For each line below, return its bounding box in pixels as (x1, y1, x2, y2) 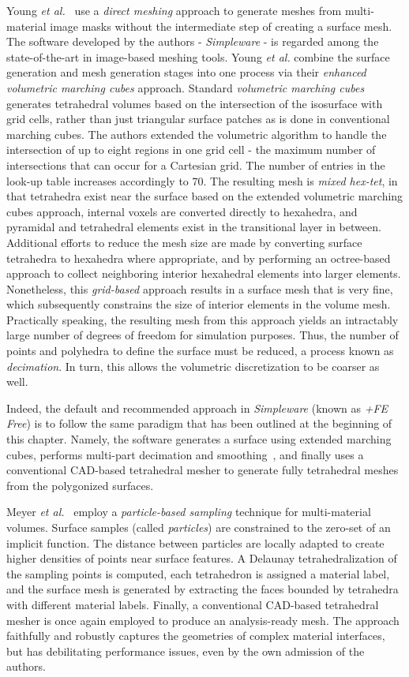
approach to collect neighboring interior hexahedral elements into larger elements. (6, 265, 401, 282)
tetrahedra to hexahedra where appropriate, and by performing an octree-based (6, 249, 391, 266)
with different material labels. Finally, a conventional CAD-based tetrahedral (6, 596, 379, 612)
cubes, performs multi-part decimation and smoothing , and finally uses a (6, 446, 364, 462)
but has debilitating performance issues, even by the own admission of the (6, 642, 365, 659)
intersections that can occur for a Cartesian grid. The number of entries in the (6, 156, 385, 173)
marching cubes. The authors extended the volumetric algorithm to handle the (6, 125, 387, 142)
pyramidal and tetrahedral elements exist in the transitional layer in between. (6, 219, 381, 235)
